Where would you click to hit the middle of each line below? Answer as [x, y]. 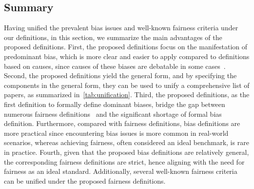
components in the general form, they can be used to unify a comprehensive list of [127, 85]
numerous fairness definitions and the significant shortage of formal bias [113, 114]
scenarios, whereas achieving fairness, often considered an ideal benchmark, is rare [127, 142]
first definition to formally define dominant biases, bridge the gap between [115, 104]
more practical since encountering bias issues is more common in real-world [116, 133]
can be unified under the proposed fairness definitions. [85, 180]
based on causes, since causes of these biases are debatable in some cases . [115, 66]
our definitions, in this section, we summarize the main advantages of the [113, 37]
